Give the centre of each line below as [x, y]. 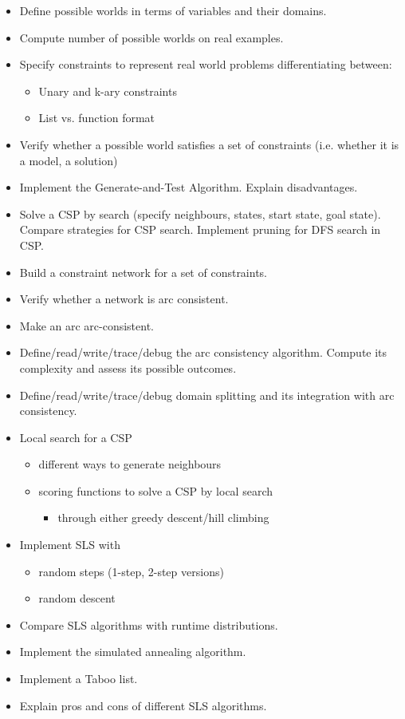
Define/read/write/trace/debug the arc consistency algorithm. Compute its [203, 352]
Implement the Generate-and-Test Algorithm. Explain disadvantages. [189, 187]
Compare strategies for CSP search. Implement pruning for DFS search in [200, 229]
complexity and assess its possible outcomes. [128, 367]
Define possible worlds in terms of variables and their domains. [173, 10]
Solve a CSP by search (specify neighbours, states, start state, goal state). [200, 213]
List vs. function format [97, 118]
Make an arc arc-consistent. [87, 325]
